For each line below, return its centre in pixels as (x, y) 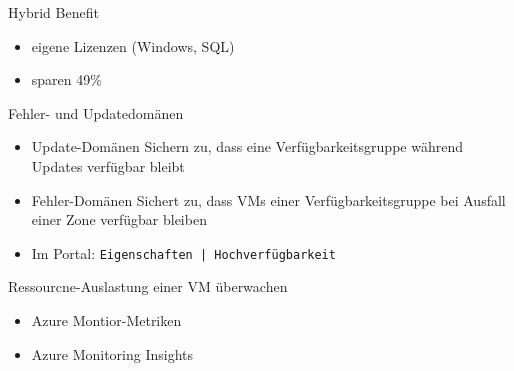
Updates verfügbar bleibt (108, 165)
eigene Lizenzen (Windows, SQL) (133, 45)
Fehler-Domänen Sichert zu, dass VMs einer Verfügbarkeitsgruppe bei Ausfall (268, 199)
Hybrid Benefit (53, 12)
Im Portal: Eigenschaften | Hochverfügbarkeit (183, 252)
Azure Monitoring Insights (112, 353)
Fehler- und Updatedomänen (96, 112)
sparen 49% (66, 79)
